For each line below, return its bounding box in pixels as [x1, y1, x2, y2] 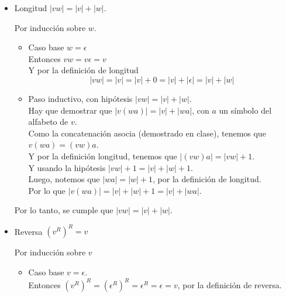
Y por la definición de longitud [28, 64, 139, 76]
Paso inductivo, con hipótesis [28, 92, 133, 104]
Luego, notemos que [28, 173, 100, 185]
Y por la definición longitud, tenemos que [28, 149, 177, 162]
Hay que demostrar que [28, 104, 112, 116]
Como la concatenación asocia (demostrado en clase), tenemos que [28, 127, 266, 139]
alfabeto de [28, 115, 68, 128]
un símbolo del [219, 104, 272, 116]
